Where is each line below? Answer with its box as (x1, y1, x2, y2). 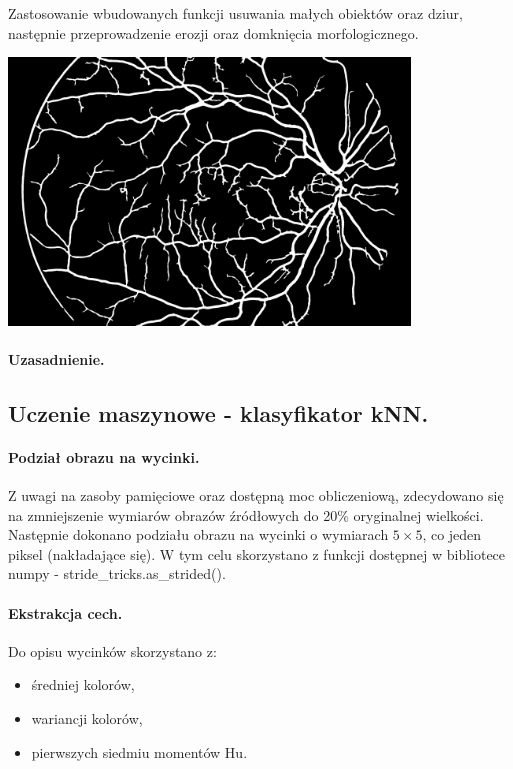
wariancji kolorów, (31, 708, 143, 729)
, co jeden (422, 524, 482, 545)
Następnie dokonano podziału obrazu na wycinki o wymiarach (8, 524, 389, 545)
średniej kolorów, (31, 674, 135, 695)
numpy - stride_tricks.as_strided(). (8, 563, 226, 584)
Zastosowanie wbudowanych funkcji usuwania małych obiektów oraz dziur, (8, 3, 463, 23)
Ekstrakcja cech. (8, 602, 123, 623)
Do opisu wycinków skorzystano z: (8, 640, 217, 661)
